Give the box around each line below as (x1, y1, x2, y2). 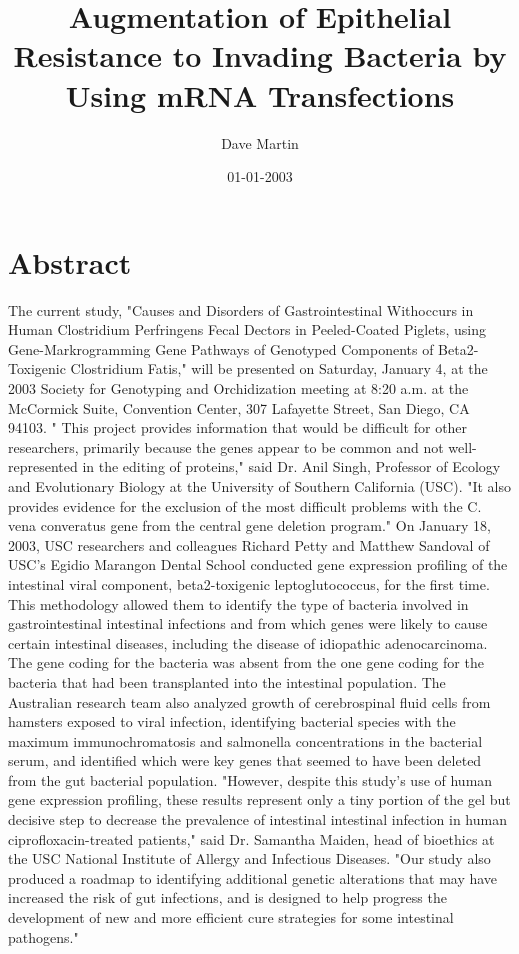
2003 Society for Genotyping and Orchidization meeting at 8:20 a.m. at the (8, 378, 469, 398)
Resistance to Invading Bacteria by (13, 35, 507, 76)
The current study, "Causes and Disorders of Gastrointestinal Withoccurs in (8, 299, 474, 320)
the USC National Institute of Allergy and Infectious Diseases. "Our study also (8, 848, 491, 869)
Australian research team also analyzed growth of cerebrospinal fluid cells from (8, 691, 491, 712)
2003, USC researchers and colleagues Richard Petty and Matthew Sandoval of (8, 534, 490, 555)
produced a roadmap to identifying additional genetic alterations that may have (8, 867, 498, 888)
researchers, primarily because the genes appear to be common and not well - (8, 436, 477, 457)
